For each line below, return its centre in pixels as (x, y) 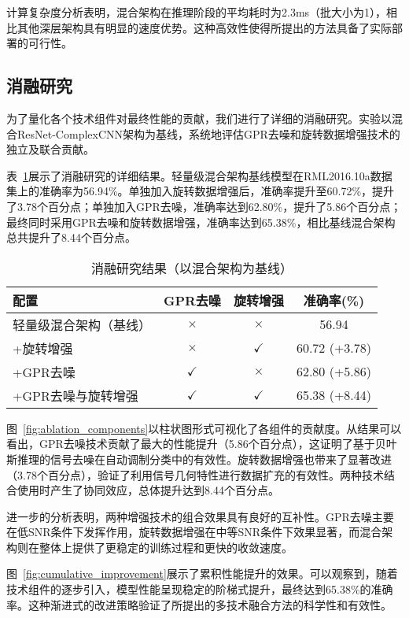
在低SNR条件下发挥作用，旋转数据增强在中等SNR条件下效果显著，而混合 (194, 532)
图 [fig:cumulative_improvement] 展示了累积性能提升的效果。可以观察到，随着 (202, 574)
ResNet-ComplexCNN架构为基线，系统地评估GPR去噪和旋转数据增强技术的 (208, 133)
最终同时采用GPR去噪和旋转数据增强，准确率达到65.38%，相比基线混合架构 (201, 222)
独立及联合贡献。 (50, 149)
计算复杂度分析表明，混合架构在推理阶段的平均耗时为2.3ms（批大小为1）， (197, 12)
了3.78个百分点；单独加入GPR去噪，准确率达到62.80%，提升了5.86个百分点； (204, 206)
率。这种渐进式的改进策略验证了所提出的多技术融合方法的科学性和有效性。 (199, 604)
